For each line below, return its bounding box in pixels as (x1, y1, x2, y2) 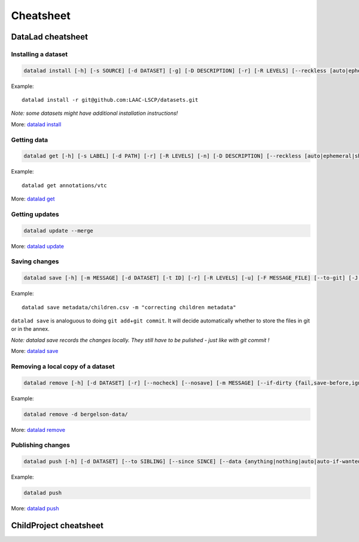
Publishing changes (11, 441, 70, 449)
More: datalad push (11, 505, 59, 512)
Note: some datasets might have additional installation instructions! (11, 109, 178, 117)
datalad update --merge (23, 227, 94, 234)
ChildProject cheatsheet (11, 520, 104, 531)
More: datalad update (11, 242, 64, 249)
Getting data (11, 135, 48, 144)
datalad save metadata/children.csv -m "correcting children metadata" (22, 304, 236, 310)
